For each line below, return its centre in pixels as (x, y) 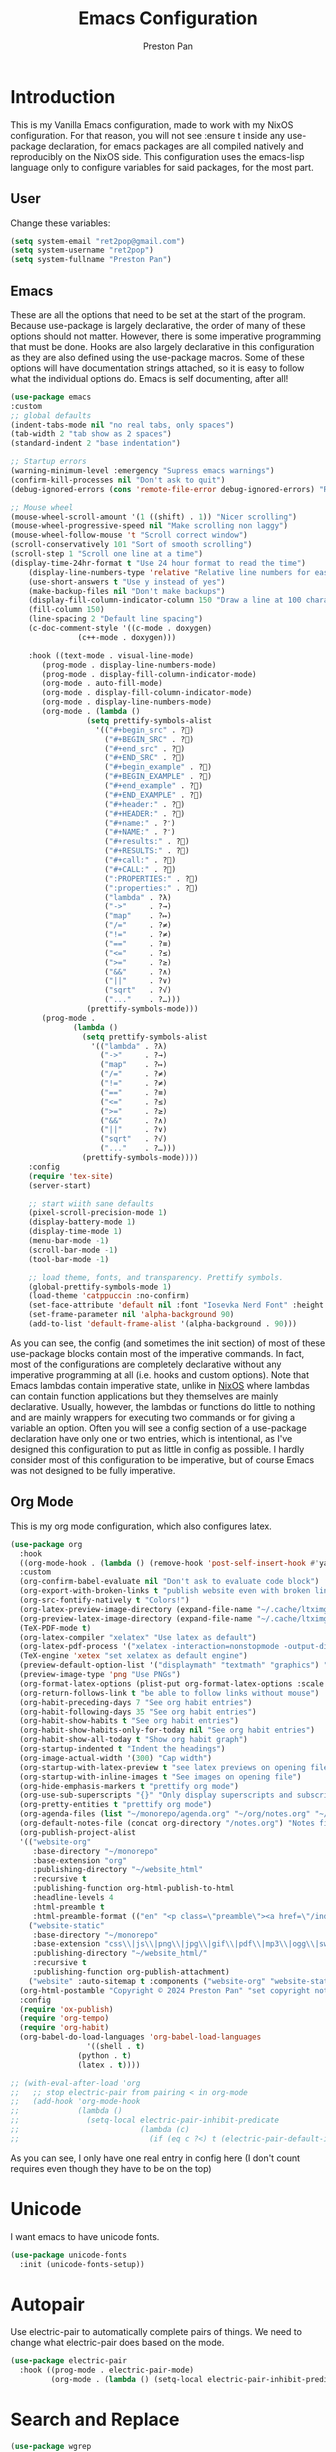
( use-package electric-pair (69, 2361)
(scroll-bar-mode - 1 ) (73, 1250)
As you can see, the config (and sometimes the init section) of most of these (168, 1343)
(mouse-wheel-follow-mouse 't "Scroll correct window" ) (129, 535)
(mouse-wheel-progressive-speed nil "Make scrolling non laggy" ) (149, 526)
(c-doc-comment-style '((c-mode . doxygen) (120, 628)
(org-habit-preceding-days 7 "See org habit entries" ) (136, 1702)
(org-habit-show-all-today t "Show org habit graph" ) (133, 1740)
